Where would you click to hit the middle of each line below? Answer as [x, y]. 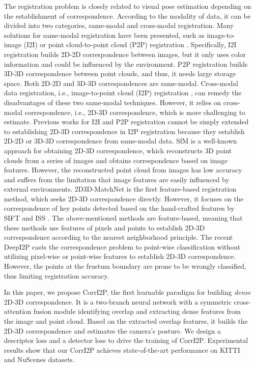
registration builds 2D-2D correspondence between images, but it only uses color [125, 54]
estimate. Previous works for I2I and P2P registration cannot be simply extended [126, 122]
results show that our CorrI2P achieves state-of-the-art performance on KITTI [122, 350]
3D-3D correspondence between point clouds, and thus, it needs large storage [120, 73]
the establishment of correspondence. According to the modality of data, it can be [127, 15]
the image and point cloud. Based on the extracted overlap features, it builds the [126, 321]
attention [18, 311]
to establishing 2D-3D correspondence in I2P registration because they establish [124, 131]
